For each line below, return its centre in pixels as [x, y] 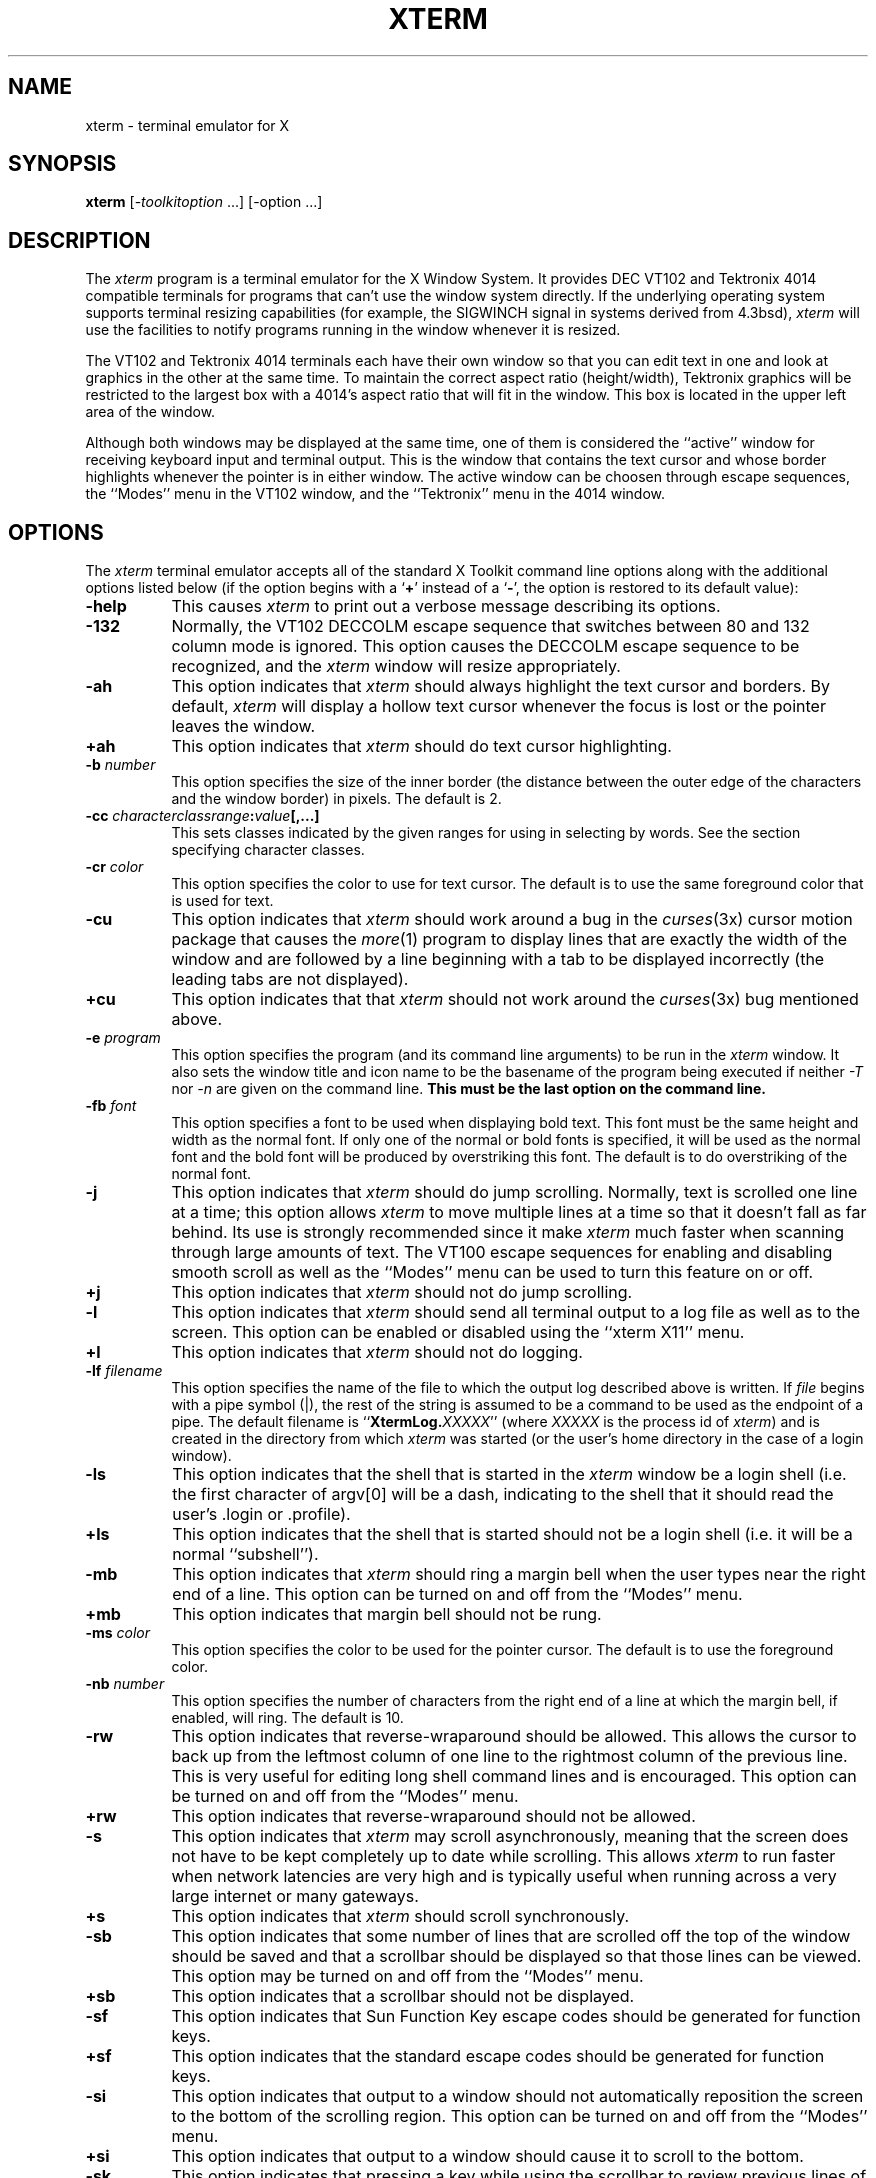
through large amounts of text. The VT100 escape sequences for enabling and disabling [502, 1252]
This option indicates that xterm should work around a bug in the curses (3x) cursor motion [512, 919]
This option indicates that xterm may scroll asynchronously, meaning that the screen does [510, 1836]
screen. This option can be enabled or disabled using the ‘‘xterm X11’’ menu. [458, 1332]
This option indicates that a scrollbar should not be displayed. [403, 1996]
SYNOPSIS [62, 164]
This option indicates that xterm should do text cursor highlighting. [421, 746]
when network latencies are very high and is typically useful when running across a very [504, 1876]
